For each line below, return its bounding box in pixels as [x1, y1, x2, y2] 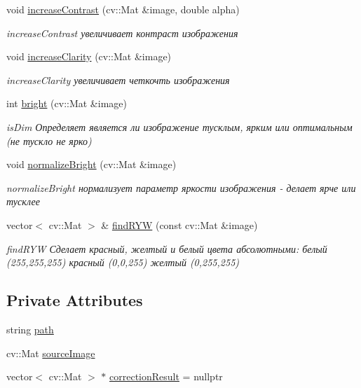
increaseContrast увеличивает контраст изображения [6, 25, 238, 40]
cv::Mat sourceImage [6, 345, 95, 360]
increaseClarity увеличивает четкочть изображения [6, 72, 230, 87]
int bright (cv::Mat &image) [6, 96, 127, 111]
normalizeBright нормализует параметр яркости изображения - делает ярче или [6, 180, 356, 195]
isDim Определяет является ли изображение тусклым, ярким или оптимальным [6, 119, 353, 134]
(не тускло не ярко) [6, 133, 92, 148]
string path [6, 321, 54, 336]
